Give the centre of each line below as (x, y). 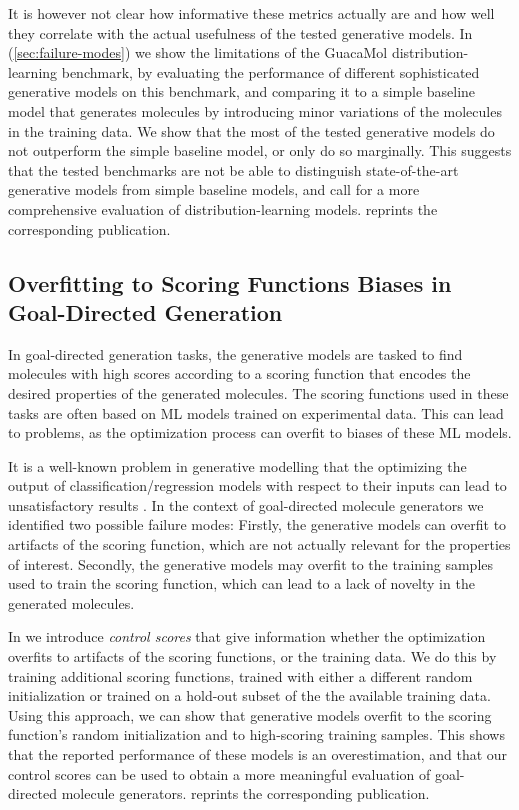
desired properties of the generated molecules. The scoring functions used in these (258, 392)
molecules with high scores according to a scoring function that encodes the (239, 373)
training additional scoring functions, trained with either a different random (240, 675)
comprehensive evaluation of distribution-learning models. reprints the (223, 208)
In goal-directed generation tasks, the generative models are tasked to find (235, 353)
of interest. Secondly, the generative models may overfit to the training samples (251, 563)
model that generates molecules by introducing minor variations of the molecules (255, 110)
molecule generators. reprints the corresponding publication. (245, 793)
